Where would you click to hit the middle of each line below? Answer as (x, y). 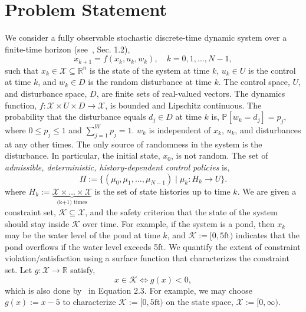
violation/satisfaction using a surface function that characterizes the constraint (147, 258)
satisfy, (83, 269)
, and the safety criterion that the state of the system (181, 211)
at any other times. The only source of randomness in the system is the (134, 144)
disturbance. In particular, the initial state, (83, 155)
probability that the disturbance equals (75, 116)
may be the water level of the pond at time (83, 235)
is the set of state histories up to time (162, 191)
